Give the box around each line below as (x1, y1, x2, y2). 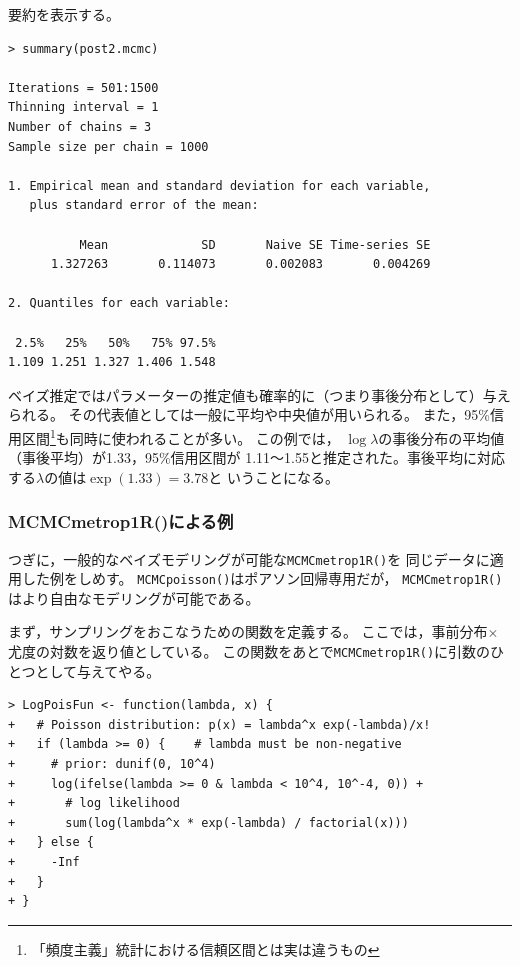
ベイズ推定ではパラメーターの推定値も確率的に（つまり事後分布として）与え (8, 384, 511, 405)
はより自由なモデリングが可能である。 (8, 587, 260, 608)
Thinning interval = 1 (8, 100, 159, 115)
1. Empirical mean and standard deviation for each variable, (8, 178, 431, 193)
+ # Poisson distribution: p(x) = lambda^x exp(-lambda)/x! (8, 717, 431, 732)
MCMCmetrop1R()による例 (8, 509, 234, 534)
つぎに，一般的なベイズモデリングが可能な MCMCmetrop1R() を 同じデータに (8, 548, 490, 569)
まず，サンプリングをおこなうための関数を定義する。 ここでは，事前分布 (8, 621, 488, 642)
